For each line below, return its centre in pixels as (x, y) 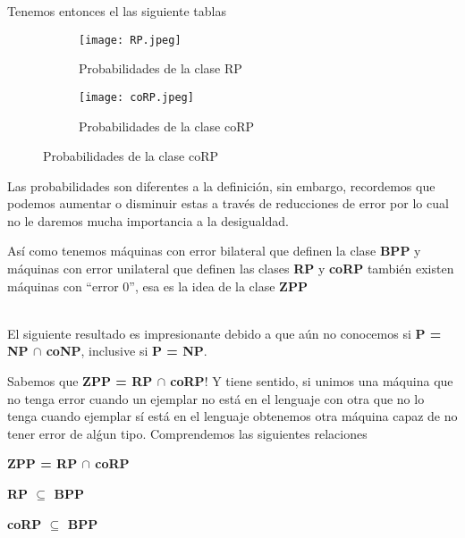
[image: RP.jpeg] (130, 40)
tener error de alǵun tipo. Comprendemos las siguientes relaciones (187, 433)
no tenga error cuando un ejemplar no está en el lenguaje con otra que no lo (216, 398)
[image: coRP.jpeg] (136, 97)
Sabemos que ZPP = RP (80, 381)
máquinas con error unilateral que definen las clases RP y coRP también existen (231, 269)
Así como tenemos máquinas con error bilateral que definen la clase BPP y (214, 251)
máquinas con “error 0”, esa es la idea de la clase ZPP (157, 286)
